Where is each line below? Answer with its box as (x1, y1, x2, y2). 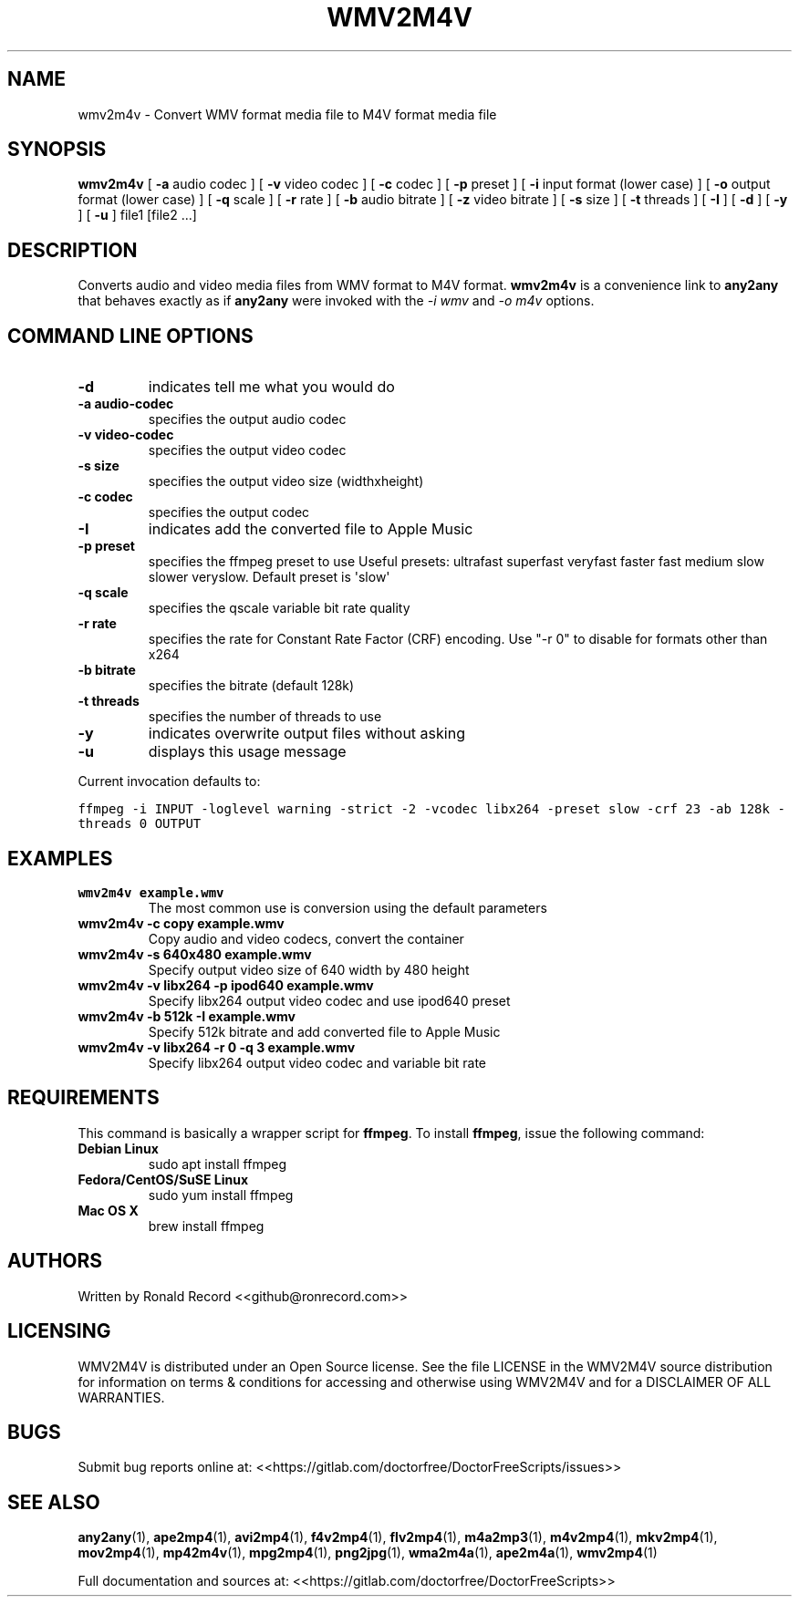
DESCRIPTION (7, 238, 138, 262)
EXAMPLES (7, 846, 113, 870)
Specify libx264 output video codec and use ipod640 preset (148, 992, 511, 1009)
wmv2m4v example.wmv (78, 885, 224, 900)
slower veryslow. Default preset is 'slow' (148, 569, 390, 585)
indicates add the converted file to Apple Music (148, 520, 473, 539)
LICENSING (7, 1319, 111, 1343)
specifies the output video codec (148, 442, 347, 459)
